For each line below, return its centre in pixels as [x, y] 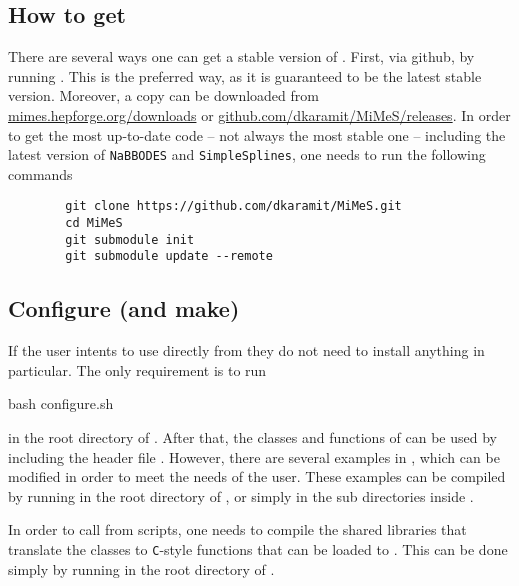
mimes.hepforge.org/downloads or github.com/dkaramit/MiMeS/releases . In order [259, 114]
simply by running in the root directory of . [141, 568]
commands [40, 173]
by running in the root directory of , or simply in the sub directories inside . [241, 495]
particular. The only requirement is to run [137, 369]
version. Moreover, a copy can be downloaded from [163, 95]
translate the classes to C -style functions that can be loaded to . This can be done [258, 549]
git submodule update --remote [169, 256]
